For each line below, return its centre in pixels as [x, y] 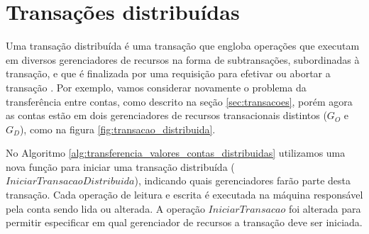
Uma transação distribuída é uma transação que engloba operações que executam [183, 46]
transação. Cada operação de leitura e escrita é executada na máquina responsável [184, 195]
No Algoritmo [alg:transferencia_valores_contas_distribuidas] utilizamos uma [176, 153]
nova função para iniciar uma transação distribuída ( [120, 166]
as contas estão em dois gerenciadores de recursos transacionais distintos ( [166, 115]
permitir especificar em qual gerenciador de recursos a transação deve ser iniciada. [184, 222]
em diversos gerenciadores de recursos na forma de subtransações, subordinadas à [183, 59]
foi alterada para [325, 208]
